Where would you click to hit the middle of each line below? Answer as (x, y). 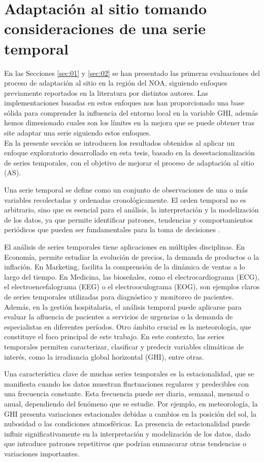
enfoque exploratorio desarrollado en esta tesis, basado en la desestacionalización (129, 153)
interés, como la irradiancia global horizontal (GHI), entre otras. (104, 356)
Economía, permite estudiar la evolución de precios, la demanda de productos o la (132, 256)
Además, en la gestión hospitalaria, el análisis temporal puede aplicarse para (123, 306)
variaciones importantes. (42, 453)
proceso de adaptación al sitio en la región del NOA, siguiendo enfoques (116, 83)
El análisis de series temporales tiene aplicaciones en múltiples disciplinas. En (125, 247)
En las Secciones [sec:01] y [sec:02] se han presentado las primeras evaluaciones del (132, 73)
